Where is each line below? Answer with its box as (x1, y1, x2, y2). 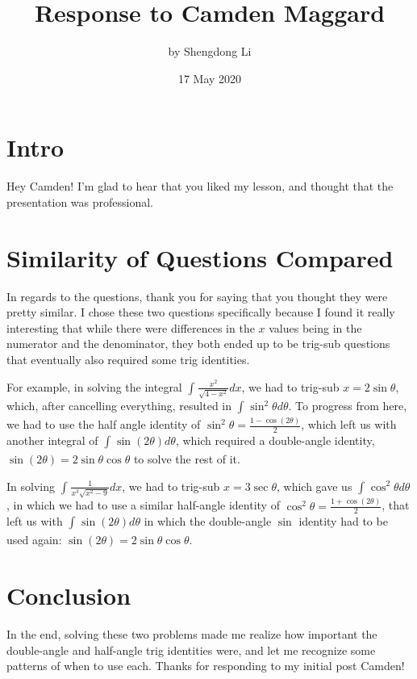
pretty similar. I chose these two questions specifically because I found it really (6, 304, 395, 321)
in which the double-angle (144, 513, 272, 530)
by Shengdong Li (168, 43, 252, 60)
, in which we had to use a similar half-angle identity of (6, 497, 280, 513)
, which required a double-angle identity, (175, 432, 375, 449)
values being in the (269, 319, 362, 336)
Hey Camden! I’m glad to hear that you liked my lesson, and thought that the (6, 178, 394, 195)
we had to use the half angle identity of (6, 416, 201, 433)
